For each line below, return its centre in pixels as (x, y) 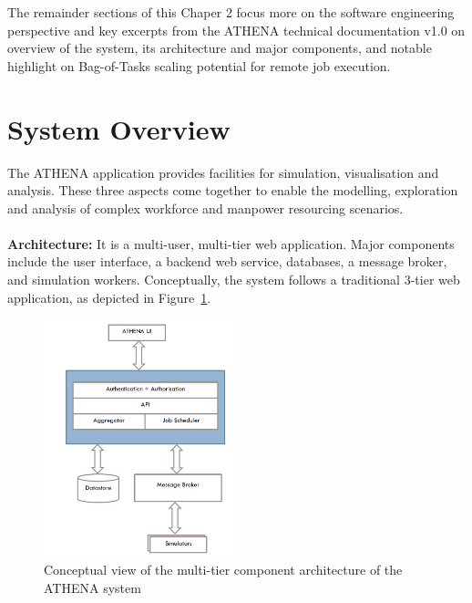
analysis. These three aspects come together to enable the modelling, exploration (233, 190)
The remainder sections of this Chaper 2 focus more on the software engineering (231, 12)
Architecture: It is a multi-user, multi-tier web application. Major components (231, 243)
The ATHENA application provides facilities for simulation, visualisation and (223, 172)
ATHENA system (92, 587)
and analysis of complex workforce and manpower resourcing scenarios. (205, 208)
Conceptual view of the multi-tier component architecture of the (223, 570)
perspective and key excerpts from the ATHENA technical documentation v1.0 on (236, 30)
